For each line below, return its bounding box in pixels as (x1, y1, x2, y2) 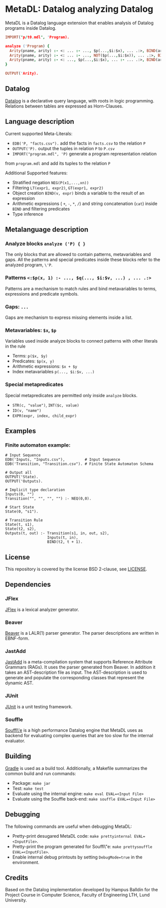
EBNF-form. (5, 635, 30, 642)
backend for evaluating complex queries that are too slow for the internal (5, 732, 153, 738)
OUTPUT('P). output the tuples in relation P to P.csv (12, 145, 115, 151)
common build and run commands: (5, 770, 77, 776)
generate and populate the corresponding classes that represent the (5, 675, 144, 681)
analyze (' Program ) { (5, 44, 50, 49)
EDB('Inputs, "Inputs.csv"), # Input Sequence (5, 457, 121, 462)
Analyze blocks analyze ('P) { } (5, 240, 85, 247)
